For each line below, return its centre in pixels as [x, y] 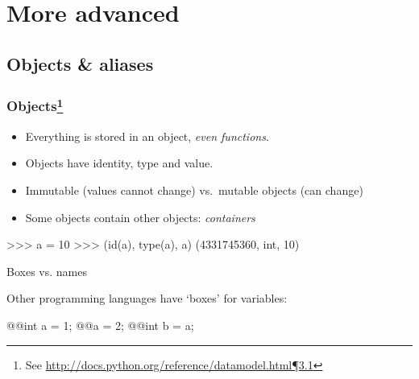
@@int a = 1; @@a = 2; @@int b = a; [100, 325]
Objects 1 [35, 105]
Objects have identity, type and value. [119, 163]
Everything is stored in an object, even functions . [147, 136]
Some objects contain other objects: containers [140, 217]
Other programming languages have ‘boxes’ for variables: [147, 298]
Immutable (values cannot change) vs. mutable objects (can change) [194, 190]
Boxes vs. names [47, 271]
